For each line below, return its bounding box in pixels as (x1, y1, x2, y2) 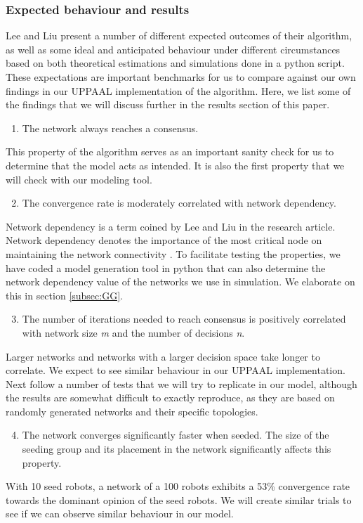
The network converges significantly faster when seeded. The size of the (22, 427, 329, 442)
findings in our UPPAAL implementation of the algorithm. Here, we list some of (6, 83, 351, 98)
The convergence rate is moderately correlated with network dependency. (22, 195, 336, 210)
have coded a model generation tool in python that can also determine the (6, 260, 326, 275)
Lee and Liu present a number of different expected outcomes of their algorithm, (6, 28, 352, 43)
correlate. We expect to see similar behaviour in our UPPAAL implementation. (6, 363, 345, 377)
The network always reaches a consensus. (22, 120, 199, 135)
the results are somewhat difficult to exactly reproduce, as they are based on (6, 390, 335, 405)
